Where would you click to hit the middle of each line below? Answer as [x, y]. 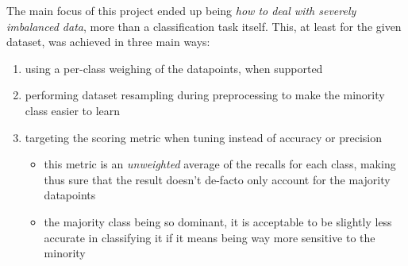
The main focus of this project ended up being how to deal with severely [181, 10]
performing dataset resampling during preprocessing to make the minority [205, 95]
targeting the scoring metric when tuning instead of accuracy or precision [204, 137]
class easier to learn [73, 110]
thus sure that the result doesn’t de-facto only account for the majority [217, 179]
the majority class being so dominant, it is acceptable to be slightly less [218, 221]
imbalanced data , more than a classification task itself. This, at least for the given [204, 26]
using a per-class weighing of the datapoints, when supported [174, 68]
